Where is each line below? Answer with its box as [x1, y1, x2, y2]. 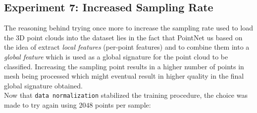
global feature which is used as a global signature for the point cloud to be [4, 51, 228, 61]
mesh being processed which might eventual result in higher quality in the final [4, 71, 244, 81]
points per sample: [95, 100, 151, 110]
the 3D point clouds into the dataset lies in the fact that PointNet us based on [4, 32, 243, 42]
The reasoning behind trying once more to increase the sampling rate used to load [4, 23, 253, 33]
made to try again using [4, 100, 77, 110]
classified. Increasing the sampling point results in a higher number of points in [4, 61, 244, 71]
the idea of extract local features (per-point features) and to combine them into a [4, 42, 250, 52]
